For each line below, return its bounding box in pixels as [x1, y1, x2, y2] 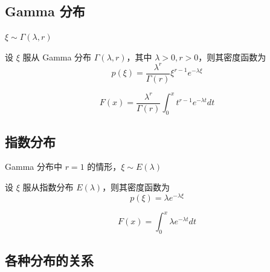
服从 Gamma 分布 [22, 50, 92, 63]
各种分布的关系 [5, 251, 94, 270]
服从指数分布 [22, 181, 74, 193]
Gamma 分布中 [5, 160, 62, 173]
